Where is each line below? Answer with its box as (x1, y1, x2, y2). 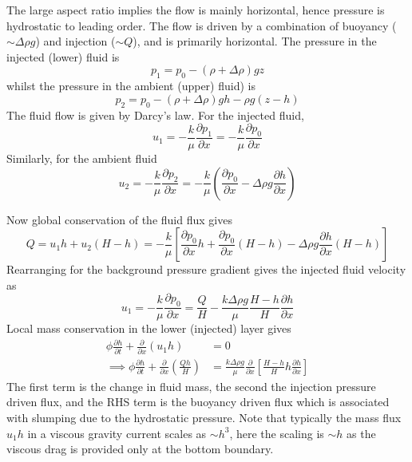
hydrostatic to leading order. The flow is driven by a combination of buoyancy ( (6, 17, 397, 34)
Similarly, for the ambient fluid (6, 149, 157, 166)
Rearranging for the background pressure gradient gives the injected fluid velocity (6, 261, 406, 278)
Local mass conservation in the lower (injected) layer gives (6, 320, 291, 337)
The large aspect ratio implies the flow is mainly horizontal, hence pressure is (6, 2, 385, 18)
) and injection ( (35, 33, 116, 49)
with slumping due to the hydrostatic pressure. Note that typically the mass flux (6, 409, 402, 425)
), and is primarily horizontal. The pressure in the (133, 33, 377, 49)
